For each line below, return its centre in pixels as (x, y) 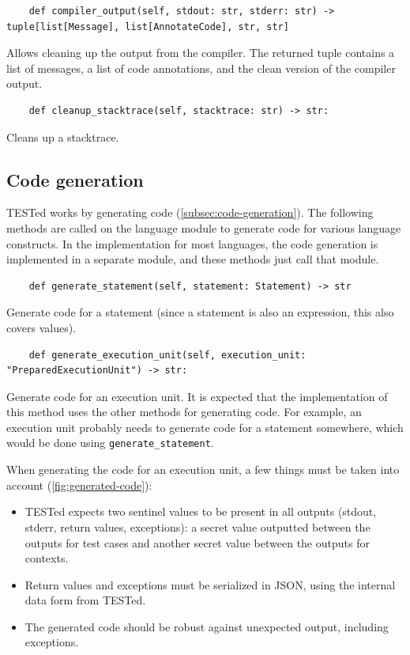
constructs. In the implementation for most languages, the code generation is (192, 243)
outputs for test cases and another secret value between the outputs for (197, 542)
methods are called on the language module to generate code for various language (204, 227)
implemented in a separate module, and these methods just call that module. (193, 259)
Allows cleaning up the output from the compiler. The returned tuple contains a (201, 53)
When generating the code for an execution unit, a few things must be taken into (203, 469)
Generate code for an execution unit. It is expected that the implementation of (197, 396)
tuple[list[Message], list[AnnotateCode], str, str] (148, 27)
